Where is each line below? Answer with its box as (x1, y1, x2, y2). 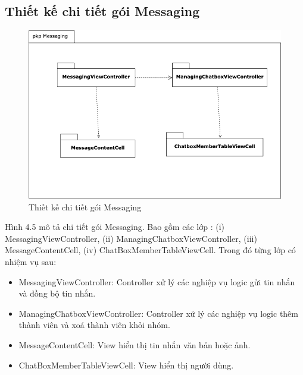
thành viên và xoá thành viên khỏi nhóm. (18, 319, 170, 331)
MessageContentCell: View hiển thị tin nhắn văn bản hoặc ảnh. (18, 338, 251, 351)
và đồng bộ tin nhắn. (18, 287, 96, 300)
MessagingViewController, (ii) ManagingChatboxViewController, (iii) (5, 232, 257, 244)
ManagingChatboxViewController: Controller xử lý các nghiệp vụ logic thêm (18, 307, 298, 319)
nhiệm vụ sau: (5, 256, 57, 268)
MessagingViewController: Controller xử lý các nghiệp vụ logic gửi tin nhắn (18, 275, 295, 288)
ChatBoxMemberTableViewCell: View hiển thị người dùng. (18, 358, 234, 371)
